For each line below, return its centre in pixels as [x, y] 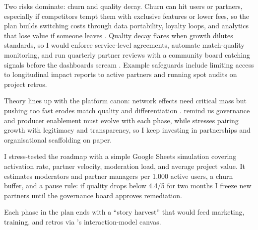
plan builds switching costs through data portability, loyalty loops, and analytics [126, 26]
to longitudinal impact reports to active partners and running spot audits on [121, 74]
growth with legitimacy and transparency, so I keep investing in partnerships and [127, 130]
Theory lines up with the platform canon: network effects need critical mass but [125, 101]
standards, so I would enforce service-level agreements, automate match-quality [124, 45]
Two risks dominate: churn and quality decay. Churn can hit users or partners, [123, 6]
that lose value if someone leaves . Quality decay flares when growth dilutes [119, 35]
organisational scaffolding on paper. [58, 139]
